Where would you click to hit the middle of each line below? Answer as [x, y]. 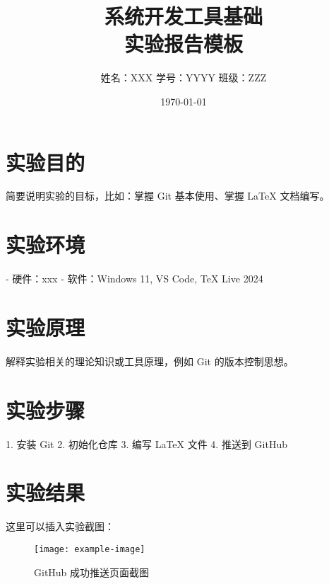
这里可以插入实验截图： [60, 526]
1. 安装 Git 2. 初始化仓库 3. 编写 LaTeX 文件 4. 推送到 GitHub [146, 443]
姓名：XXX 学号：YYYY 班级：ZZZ [184, 78]
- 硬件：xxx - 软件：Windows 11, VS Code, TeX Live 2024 [134, 279]
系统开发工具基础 [183, 16]
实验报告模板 [183, 44]
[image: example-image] [90, 549]
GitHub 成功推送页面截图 [92, 572]
